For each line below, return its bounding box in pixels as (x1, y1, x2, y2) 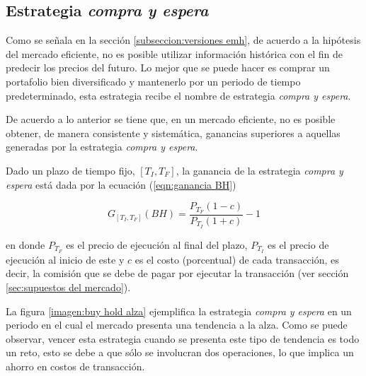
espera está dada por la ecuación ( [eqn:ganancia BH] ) (6, 177, 236, 192)
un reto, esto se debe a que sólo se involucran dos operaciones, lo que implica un (6, 345, 354, 360)
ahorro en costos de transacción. (6, 358, 145, 373)
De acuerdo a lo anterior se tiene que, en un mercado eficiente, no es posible (6, 112, 336, 127)
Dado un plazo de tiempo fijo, (6, 163, 135, 177)
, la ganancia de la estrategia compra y (176, 163, 343, 177)
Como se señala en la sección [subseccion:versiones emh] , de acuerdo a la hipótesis (6, 33, 361, 47)
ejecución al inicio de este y (6, 252, 125, 266)
